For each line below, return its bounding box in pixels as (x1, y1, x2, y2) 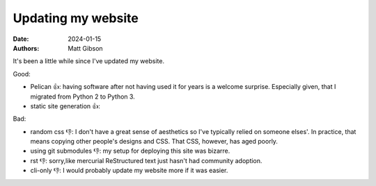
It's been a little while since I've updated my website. (13, 57, 165, 65)
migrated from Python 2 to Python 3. (30, 92, 135, 101)
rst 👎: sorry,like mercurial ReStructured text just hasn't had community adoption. (30, 156, 263, 164)
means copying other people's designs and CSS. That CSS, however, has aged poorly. (30, 137, 279, 146)
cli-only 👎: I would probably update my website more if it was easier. (30, 167, 228, 175)
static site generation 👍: (30, 101, 101, 110)
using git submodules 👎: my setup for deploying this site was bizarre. (30, 146, 230, 155)
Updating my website (13, 10, 139, 26)
